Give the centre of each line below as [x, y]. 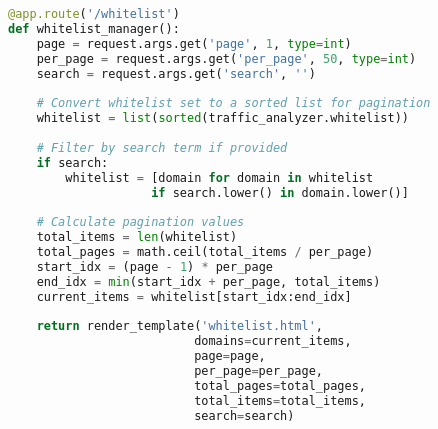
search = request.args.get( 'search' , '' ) [176, 73]
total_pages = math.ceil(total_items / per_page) [205, 252]
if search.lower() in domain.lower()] [280, 192]
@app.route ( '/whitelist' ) [94, 14]
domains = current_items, [273, 341]
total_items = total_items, [280, 400]
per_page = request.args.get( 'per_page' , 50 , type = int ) [226, 58]
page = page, [230, 356]
